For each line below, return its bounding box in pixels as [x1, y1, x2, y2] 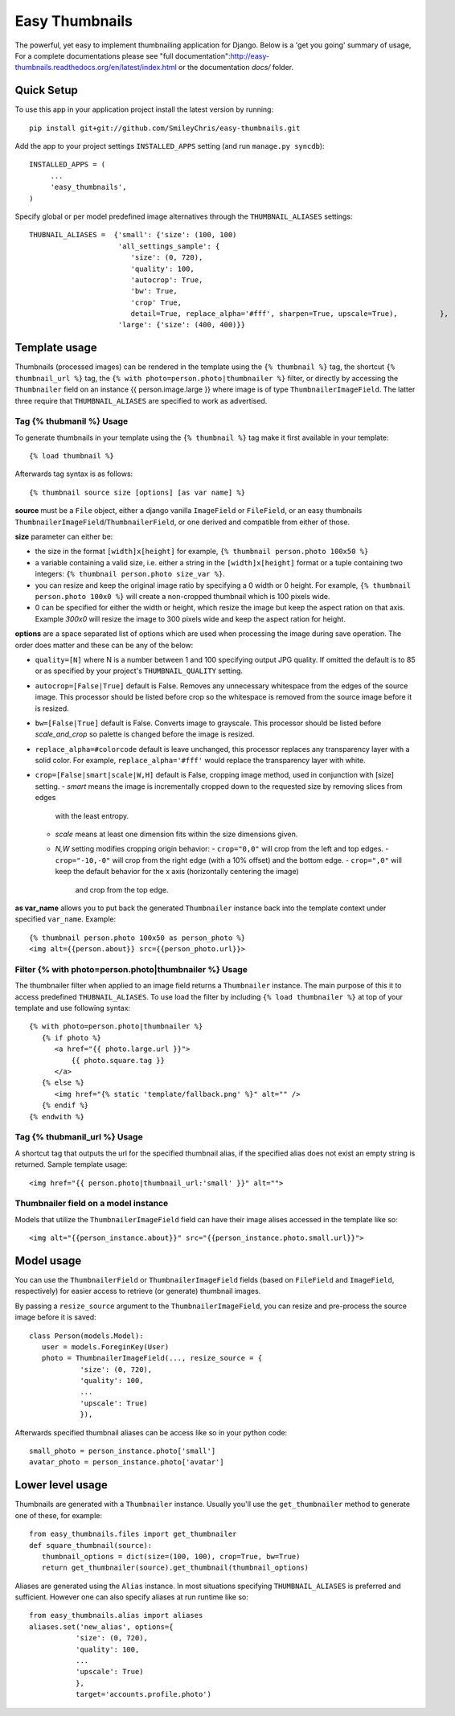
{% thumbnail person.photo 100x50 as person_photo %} [29, 933, 245, 942]
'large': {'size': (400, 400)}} [117, 320, 245, 330]
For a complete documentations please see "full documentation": [14, 51, 231, 60]
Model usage [14, 1254, 82, 1267]
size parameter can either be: [14, 532, 113, 542]
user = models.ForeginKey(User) [41, 1342, 170, 1351]
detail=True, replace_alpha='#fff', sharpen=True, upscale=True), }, [130, 310, 449, 318]
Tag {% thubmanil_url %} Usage [14, 1131, 144, 1143]
